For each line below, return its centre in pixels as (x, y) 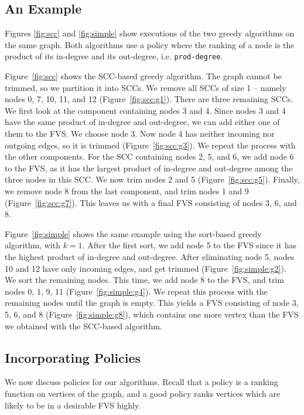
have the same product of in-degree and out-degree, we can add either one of (142, 122)
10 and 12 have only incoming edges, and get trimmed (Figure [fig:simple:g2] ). (146, 268)
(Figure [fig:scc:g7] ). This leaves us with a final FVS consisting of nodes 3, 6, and (151, 202)
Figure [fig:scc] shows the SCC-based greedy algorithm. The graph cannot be (143, 76)
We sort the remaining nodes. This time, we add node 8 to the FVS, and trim (144, 280)
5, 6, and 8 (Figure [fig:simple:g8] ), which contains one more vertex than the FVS (152, 314)
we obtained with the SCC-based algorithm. (83, 325)
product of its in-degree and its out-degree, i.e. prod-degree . (114, 56)
